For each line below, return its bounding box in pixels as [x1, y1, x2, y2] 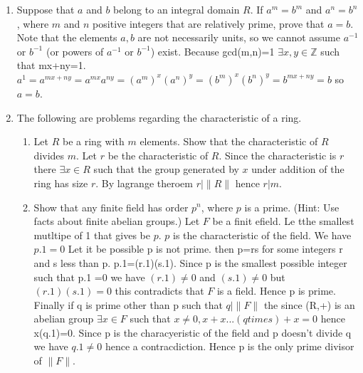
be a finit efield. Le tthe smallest [212, 214, 354, 228]
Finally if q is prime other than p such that [33, 297, 223, 312]
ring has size [33, 175, 88, 190]
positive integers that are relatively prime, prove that [93, 16, 325, 31]
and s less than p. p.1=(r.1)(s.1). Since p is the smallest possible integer [33, 255, 347, 270]
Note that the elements [16, 30, 117, 45]
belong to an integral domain [113, 2, 240, 16]
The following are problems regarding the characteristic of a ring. [16, 110, 302, 125]
